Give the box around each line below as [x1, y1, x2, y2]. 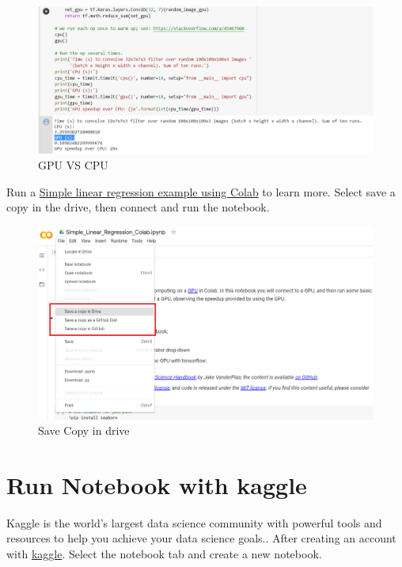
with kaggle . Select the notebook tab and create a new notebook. [6, 546, 322, 562]
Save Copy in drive [38, 422, 130, 439]
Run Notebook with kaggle [6, 468, 307, 500]
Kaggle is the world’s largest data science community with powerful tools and [6, 514, 382, 531]
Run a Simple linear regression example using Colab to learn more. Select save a [6, 183, 396, 200]
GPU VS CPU [38, 156, 108, 173]
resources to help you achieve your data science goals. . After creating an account [6, 530, 396, 546]
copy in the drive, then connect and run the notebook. [6, 199, 270, 215]
